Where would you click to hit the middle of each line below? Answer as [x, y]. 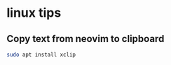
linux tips [34, 13]
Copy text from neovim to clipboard [85, 39]
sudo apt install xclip [41, 55]
